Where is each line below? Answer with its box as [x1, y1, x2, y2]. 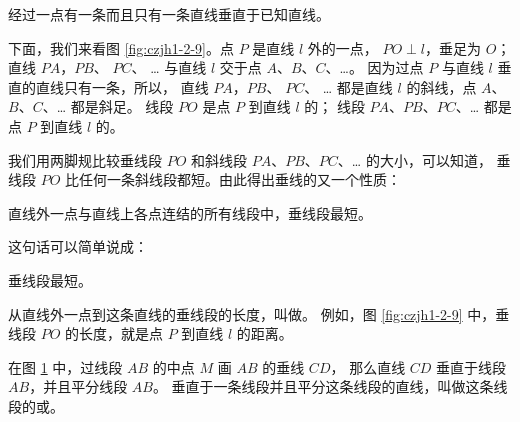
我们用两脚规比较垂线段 [8, 149, 162, 170]
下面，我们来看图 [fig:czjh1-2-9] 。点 [8, 37, 234, 58]
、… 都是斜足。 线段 [42, 96, 174, 117]
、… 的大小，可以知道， [337, 149, 492, 170]
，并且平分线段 [29, 376, 128, 397]
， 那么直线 [330, 356, 406, 377]
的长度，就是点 [65, 323, 164, 344]
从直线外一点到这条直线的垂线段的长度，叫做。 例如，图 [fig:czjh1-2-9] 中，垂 [8, 303, 510, 324]
